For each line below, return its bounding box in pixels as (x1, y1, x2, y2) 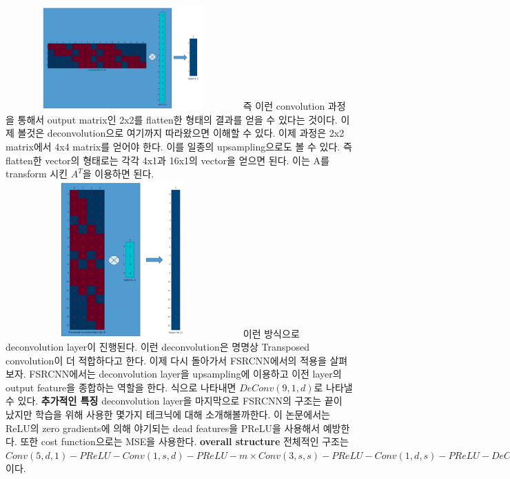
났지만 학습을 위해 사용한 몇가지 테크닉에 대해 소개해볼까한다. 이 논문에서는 (6, 407, 330, 422)
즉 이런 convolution (243, 99, 325, 113)
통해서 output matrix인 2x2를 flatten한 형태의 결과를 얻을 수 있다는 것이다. (17, 112, 338, 126)
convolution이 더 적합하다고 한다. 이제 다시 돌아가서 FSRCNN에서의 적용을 (6, 353, 327, 367)
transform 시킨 (6, 166, 68, 181)
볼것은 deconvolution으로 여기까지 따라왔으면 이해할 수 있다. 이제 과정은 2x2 (17, 126, 345, 140)
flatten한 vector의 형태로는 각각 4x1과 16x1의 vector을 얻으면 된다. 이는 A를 (6, 153, 329, 167)
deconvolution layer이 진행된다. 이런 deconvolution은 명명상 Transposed (6, 340, 309, 354)
